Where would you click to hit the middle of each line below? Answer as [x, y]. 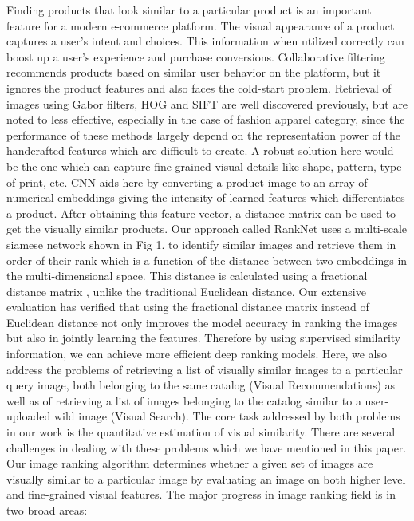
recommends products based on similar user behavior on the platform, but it [194, 72]
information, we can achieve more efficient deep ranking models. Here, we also [197, 354]
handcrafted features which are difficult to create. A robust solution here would [200, 150]
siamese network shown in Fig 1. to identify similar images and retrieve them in [201, 244]
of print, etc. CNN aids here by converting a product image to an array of [187, 182]
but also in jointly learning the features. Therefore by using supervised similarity [204, 338]
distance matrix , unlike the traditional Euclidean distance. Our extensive [186, 291]
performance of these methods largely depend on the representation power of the [203, 134]
